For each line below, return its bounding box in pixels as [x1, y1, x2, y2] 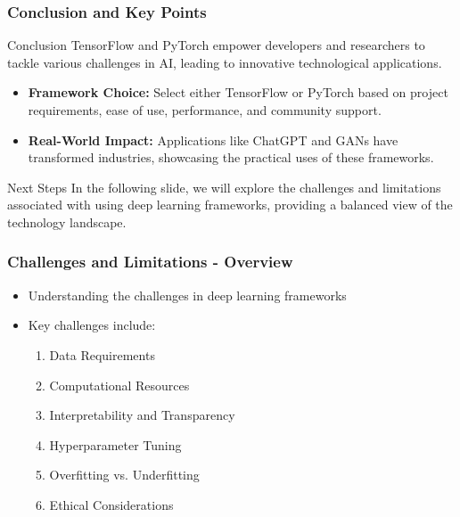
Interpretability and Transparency [49, 406, 235, 424]
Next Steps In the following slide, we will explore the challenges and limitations [7, 177, 441, 196]
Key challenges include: [28, 316, 156, 334]
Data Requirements [49, 345, 155, 364]
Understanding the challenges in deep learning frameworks [28, 285, 347, 304]
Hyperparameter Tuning [49, 435, 182, 454]
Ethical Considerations [49, 495, 174, 513]
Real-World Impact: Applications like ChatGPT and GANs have [28, 130, 398, 149]
